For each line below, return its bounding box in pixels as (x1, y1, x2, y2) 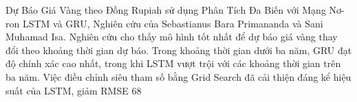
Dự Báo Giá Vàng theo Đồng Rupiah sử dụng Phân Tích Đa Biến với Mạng (6, 3, 326, 16)
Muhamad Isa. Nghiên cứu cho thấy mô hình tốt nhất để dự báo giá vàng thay (6, 29, 338, 44)
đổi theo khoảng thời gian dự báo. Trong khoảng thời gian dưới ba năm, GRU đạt (6, 42, 352, 57)
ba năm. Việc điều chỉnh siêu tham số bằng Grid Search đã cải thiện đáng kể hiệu (6, 69, 351, 84)
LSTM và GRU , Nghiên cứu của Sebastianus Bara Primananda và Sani (22, 16, 323, 30)
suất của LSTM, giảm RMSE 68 (6, 83, 142, 97)
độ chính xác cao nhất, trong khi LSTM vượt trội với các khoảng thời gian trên (6, 56, 341, 71)
